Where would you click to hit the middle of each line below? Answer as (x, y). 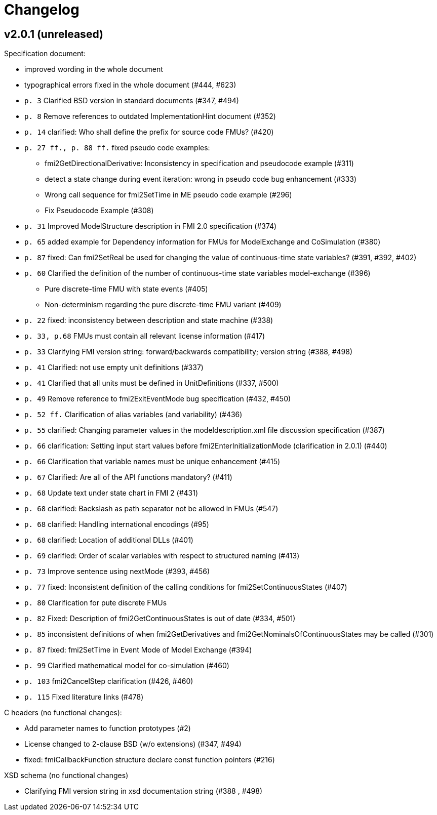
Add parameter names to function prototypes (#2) (108, 728)
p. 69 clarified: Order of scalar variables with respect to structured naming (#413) (162, 556)
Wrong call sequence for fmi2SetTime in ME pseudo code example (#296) (168, 195)
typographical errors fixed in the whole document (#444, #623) (130, 85)
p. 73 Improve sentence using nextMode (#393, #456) (117, 572)
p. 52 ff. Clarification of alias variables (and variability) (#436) (133, 415)
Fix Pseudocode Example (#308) (99, 211)
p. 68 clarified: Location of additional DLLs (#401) (109, 540)
